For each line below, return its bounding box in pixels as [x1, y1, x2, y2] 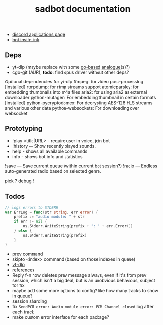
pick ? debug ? [5, 178, 35, 184]
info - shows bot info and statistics [12, 153, 83, 159]
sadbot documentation [35, 3, 130, 15]
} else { [14, 228, 32, 233]
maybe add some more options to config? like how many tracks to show [12, 287, 159, 293]
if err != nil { [14, 219, 48, 224]
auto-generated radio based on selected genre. [5, 168, 101, 174]
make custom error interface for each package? [12, 314, 109, 320]
